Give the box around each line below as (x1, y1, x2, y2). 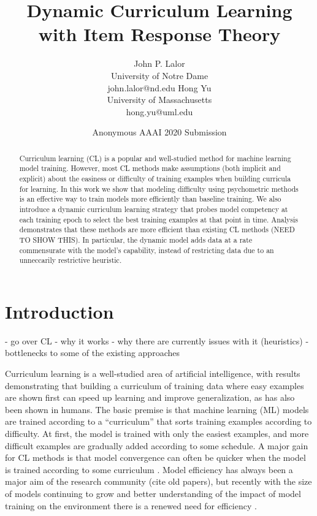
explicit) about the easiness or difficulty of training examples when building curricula (19, 173, 291, 183)
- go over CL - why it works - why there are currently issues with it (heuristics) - (5, 334, 309, 347)
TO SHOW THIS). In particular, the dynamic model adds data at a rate (19, 234, 253, 245)
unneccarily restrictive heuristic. (19, 255, 122, 265)
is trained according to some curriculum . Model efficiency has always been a (5, 463, 293, 476)
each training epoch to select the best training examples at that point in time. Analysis (19, 214, 299, 224)
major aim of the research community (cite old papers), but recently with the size (5, 475, 312, 488)
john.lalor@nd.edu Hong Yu (107, 81, 212, 94)
